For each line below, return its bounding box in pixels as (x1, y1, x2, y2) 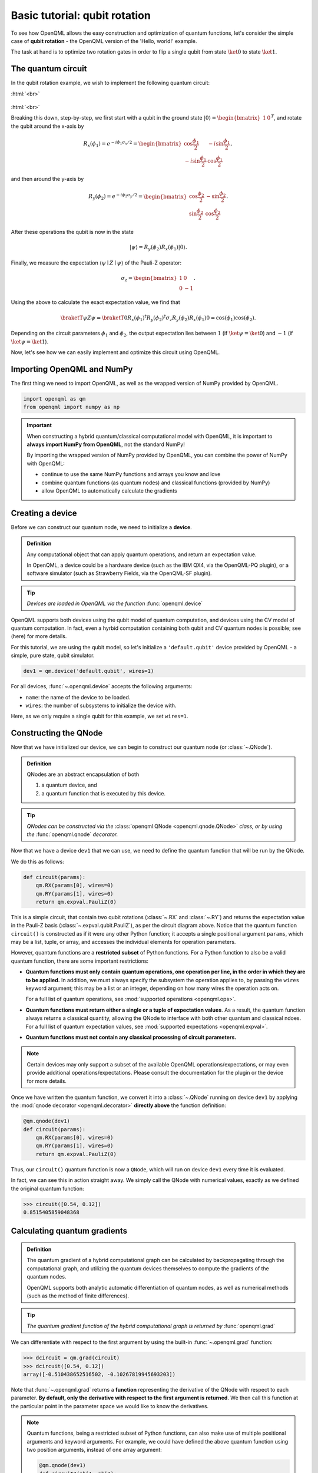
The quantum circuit (11, 64, 87, 74)
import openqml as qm (23, 395, 86, 402)
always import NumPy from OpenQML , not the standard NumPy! (26, 441, 185, 448)
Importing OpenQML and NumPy (11, 364, 133, 374)
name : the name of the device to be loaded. (25, 693, 131, 701)
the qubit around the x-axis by (11, 123, 84, 130)
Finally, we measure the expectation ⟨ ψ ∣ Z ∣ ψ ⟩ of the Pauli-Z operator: (11, 259, 182, 266)
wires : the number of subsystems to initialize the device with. (25, 702, 177, 709)
